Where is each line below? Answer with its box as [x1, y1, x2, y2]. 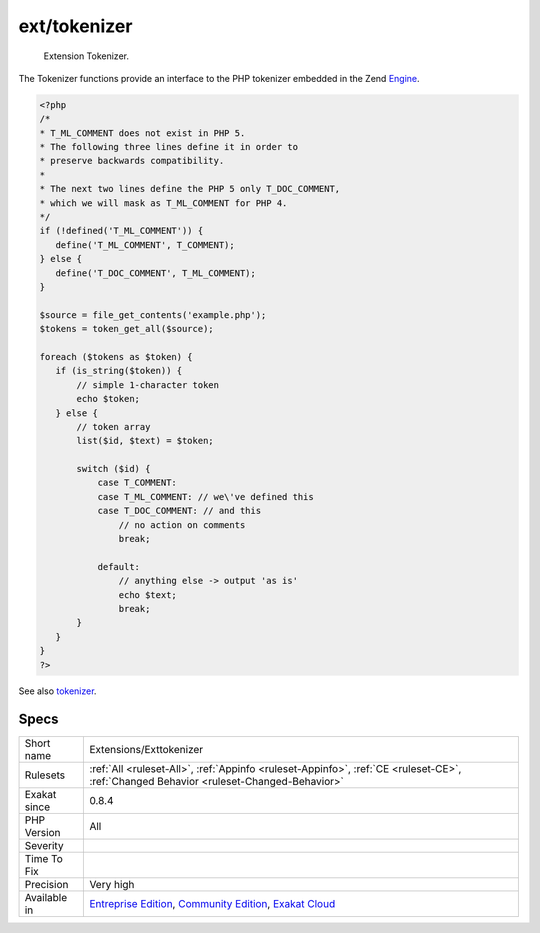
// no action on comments [118, 519, 246, 530]
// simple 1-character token [76, 379, 220, 390]
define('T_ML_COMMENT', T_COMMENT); [55, 239, 235, 250]
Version [24, 826, 61, 840]
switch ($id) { [76, 463, 151, 475]
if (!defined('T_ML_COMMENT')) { [39, 225, 204, 237]
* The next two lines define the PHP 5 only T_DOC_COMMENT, [39, 183, 341, 195]
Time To [24, 852, 64, 866]
